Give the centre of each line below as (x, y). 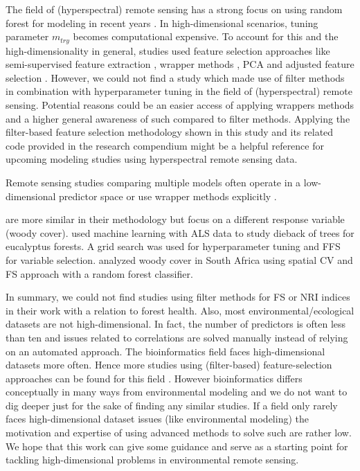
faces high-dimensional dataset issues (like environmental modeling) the (157, 419)
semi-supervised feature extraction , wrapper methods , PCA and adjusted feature (180, 64)
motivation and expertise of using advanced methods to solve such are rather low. (179, 433)
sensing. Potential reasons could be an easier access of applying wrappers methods (180, 105)
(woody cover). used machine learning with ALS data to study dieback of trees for (180, 232)
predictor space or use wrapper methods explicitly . (168, 196)
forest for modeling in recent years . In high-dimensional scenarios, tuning (162, 23)
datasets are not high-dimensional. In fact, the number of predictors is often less (176, 324)
